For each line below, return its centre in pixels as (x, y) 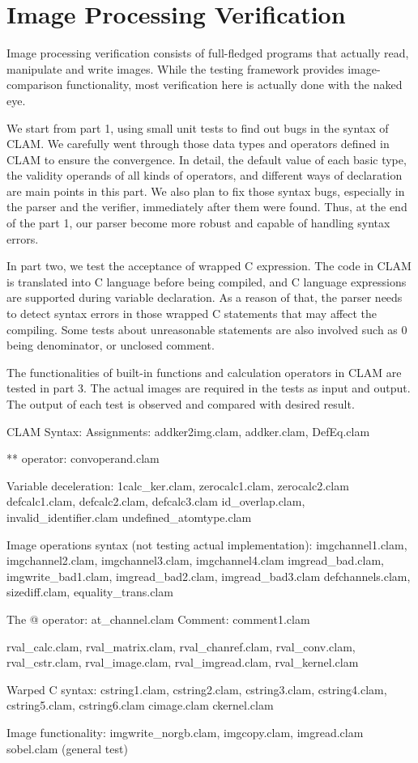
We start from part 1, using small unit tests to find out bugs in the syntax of (198, 127)
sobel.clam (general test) (67, 748)
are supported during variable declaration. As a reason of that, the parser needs (205, 297)
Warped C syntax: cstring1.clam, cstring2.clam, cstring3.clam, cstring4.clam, (197, 689)
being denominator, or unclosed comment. (111, 345)
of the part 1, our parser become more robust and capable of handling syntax (198, 223)
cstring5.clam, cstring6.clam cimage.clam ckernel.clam (140, 705)
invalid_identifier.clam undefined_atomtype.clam (129, 517)
